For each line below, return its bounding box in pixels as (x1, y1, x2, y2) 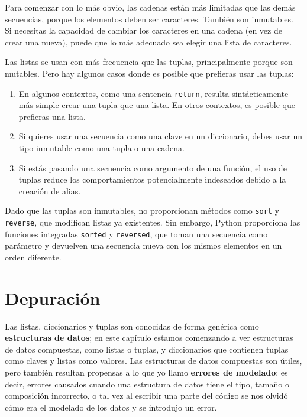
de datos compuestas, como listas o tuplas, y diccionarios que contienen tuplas (5, 343, 289, 355)
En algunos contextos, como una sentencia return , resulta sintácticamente (18, 87, 289, 99)
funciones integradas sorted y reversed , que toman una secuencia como (5, 227, 268, 240)
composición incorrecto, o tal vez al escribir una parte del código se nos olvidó (5, 389, 288, 402)
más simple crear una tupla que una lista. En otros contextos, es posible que (18, 99, 295, 111)
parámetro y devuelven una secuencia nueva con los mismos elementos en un (5, 239, 282, 252)
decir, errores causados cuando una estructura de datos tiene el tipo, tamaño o (5, 377, 289, 390)
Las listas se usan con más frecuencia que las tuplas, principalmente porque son (5, 56, 293, 68)
